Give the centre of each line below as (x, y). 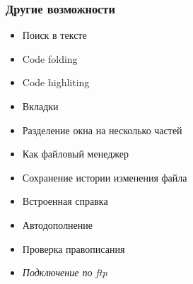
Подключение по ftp (65, 272)
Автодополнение (58, 224)
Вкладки (40, 106)
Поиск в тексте (54, 35)
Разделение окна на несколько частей (102, 130)
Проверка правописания (74, 248)
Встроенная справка (65, 201)
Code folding (50, 58)
